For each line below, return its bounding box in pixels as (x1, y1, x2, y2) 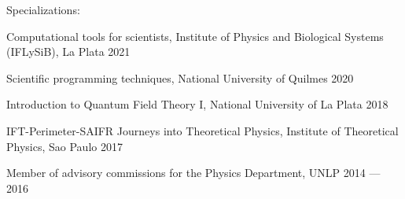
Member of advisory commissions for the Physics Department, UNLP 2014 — (6, 164, 381, 181)
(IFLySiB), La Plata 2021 (6, 43, 131, 60)
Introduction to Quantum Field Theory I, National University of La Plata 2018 (6, 96, 388, 112)
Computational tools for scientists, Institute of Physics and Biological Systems (6, 28, 384, 44)
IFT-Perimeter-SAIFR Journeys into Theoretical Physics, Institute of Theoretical (6, 122, 399, 138)
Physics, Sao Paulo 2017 (6, 138, 123, 154)
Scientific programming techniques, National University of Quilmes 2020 (6, 69, 354, 86)
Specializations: (6, 2, 80, 17)
